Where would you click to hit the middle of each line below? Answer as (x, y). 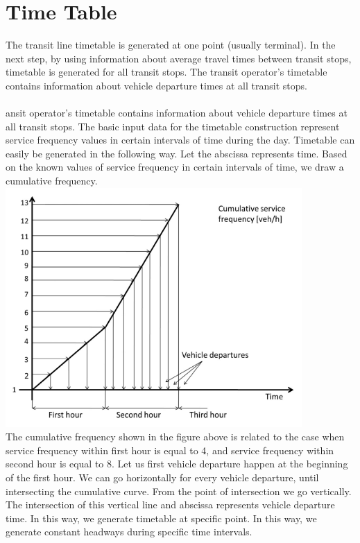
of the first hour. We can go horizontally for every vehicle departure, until (162, 477)
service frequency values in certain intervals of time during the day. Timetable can (180, 140)
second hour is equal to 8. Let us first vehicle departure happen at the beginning (177, 464)
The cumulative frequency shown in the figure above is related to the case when (175, 437)
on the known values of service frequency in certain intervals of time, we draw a (175, 167)
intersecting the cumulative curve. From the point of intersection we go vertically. (179, 491)
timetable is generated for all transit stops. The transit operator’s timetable (166, 72)
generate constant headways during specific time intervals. (129, 532)
